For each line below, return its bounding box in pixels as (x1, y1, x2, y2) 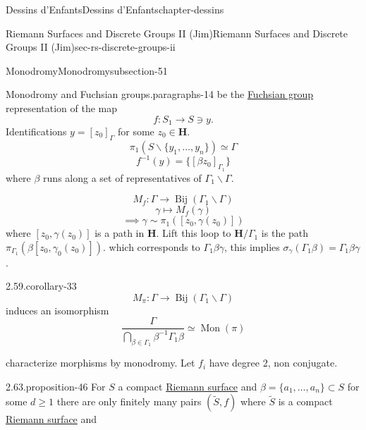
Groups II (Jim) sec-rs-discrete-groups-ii (6, 39, 176, 54)
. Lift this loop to (156, 226, 231, 240)
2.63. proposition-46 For (6, 379, 106, 393)
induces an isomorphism (6, 302, 109, 317)
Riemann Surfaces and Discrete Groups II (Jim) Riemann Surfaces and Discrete (6, 25, 348, 40)
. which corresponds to (102, 239, 200, 254)
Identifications (6, 124, 67, 139)
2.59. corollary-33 (6, 278, 77, 293)
